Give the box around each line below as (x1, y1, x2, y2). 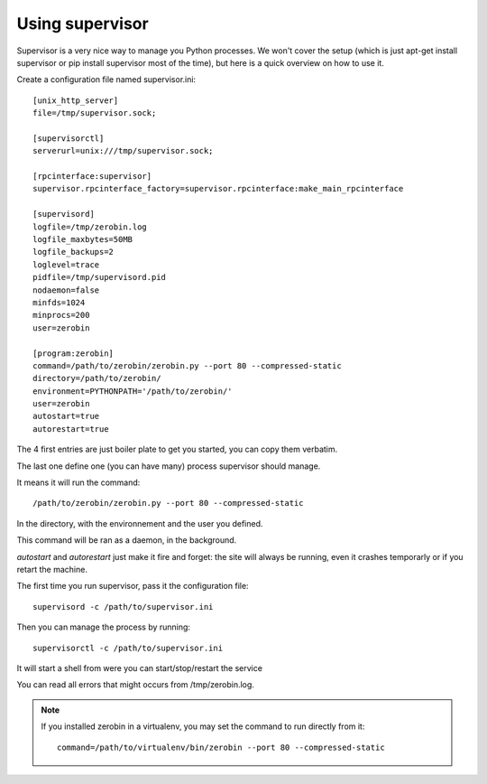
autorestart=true (32, 424, 109, 434)
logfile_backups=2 (32, 247, 115, 257)
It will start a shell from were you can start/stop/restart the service (16, 662, 263, 673)
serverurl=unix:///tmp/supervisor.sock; (32, 145, 214, 156)
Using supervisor (16, 14, 149, 33)
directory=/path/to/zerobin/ (32, 373, 161, 384)
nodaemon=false (32, 285, 100, 295)
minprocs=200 (32, 310, 90, 321)
